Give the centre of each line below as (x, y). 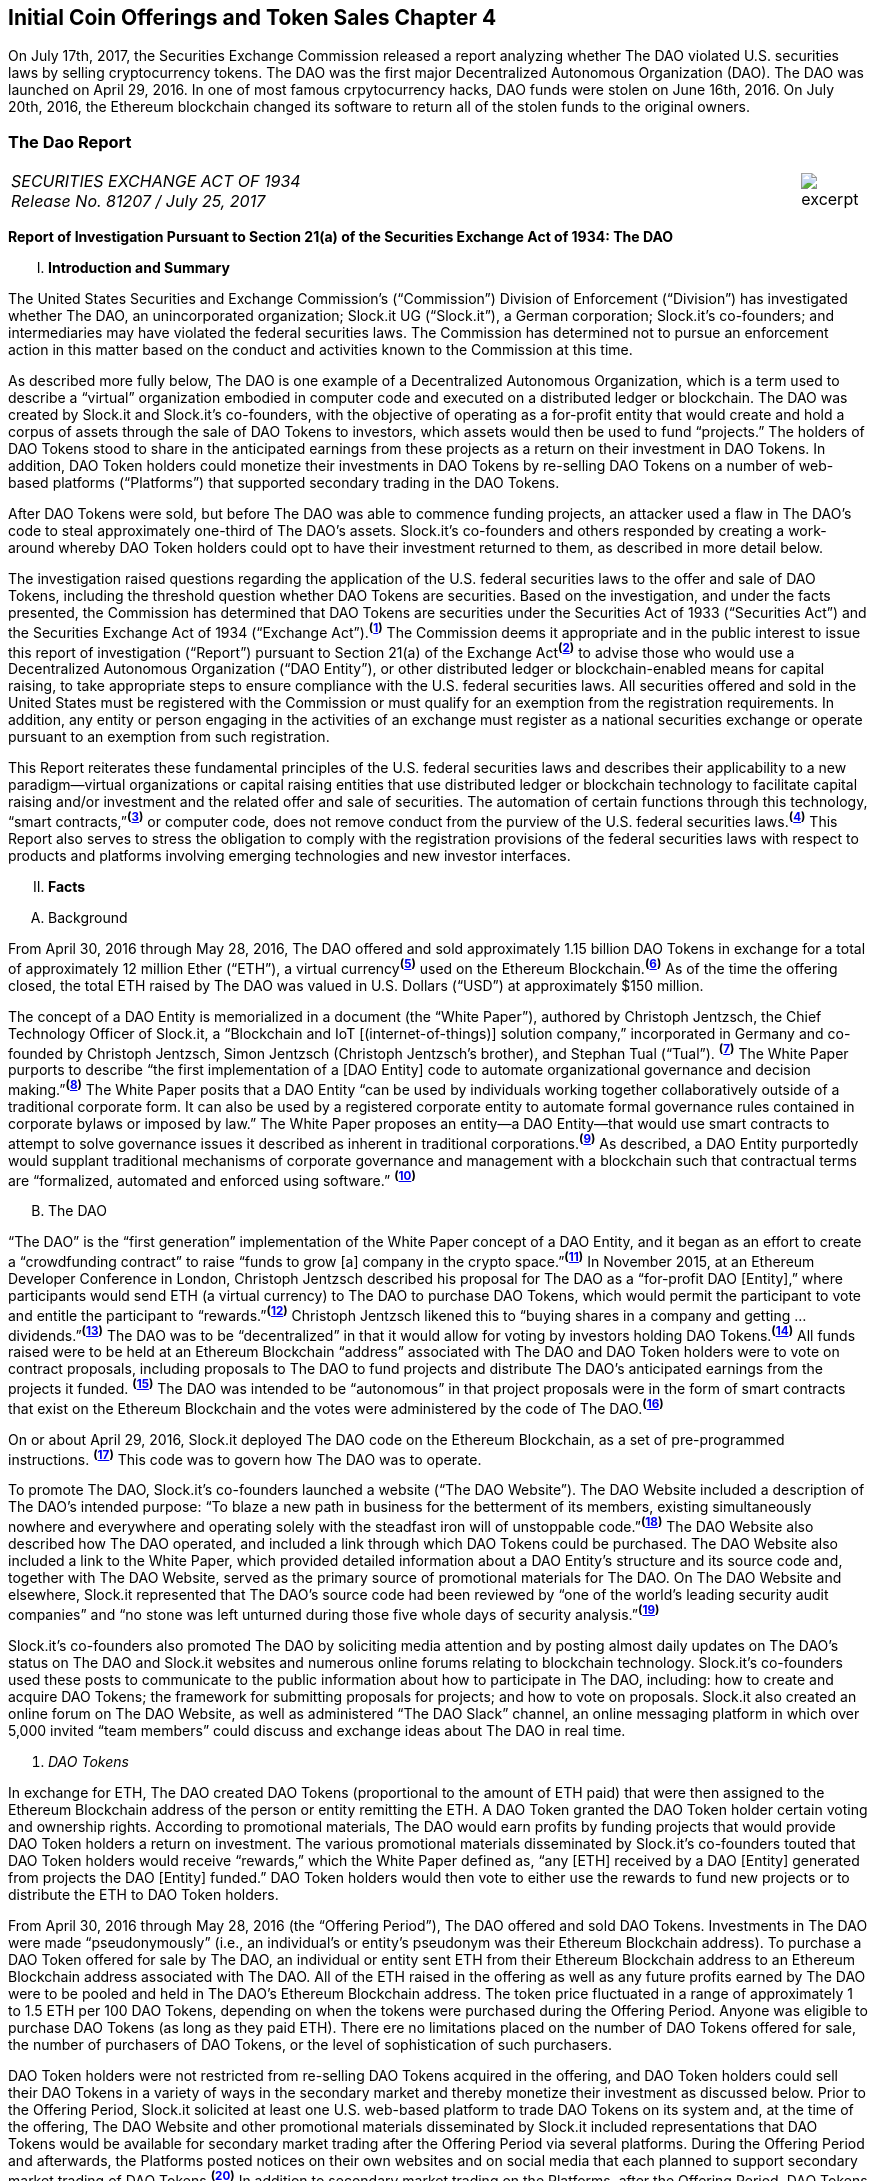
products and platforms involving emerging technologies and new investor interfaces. (289, 856)
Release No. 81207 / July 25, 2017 (138, 201)
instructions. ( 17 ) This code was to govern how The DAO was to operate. (245, 1457)
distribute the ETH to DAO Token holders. (143, 1894)
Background (88, 918)
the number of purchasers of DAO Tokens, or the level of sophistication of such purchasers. (310, 2044)
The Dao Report (70, 141)
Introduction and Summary (139, 268)
